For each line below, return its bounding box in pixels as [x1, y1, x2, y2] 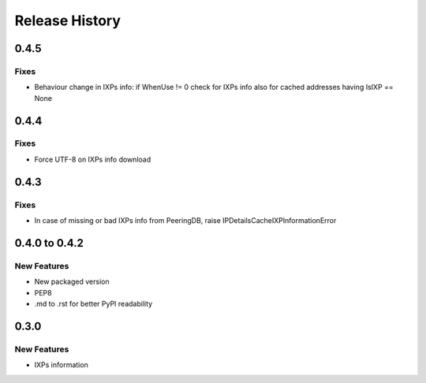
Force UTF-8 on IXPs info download [34, 154, 151, 164]
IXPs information [34, 360, 88, 370]
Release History [14, 12, 121, 29]
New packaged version [34, 277, 110, 287]
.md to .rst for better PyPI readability [34, 299, 153, 308]
